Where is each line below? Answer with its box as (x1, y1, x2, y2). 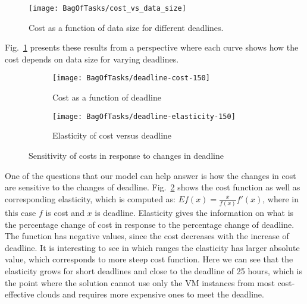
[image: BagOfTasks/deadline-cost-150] (52, 74, 210, 83)
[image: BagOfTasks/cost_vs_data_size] (29, 4, 186, 12)
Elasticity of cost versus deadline (52, 129, 172, 142)
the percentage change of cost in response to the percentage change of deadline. (5, 218, 295, 230)
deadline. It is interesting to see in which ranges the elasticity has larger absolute (5, 241, 300, 253)
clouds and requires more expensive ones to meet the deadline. (37, 288, 264, 300)
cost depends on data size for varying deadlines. (5, 52, 179, 65)
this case (5, 206, 36, 219)
